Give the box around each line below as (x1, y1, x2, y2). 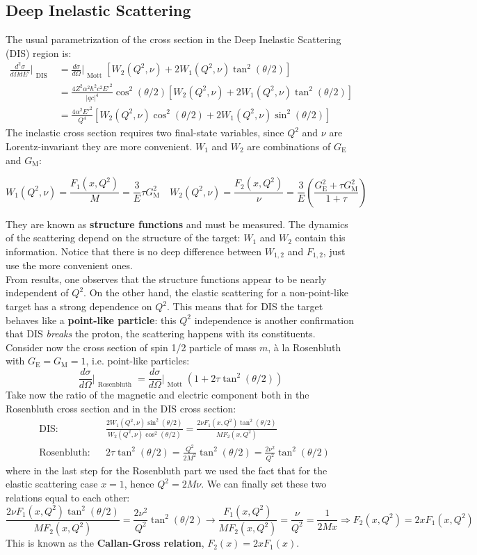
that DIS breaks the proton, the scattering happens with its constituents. (6, 326, 316, 341)
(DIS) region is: (6, 45, 72, 60)
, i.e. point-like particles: (86, 353, 190, 368)
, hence (124, 476, 154, 491)
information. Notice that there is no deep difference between (6, 243, 262, 258)
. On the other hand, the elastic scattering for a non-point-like (83, 285, 349, 300)
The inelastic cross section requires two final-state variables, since (6, 125, 284, 140)
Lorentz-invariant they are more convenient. (6, 139, 193, 154)
